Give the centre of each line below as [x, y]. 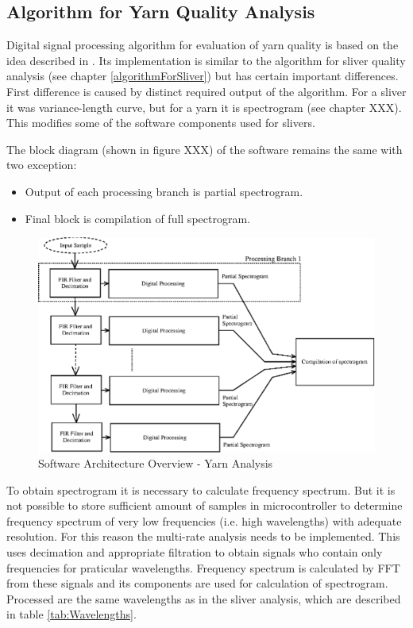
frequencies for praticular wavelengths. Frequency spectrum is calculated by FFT [203, 567]
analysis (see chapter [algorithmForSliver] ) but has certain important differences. [203, 76]
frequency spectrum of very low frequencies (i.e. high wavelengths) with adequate [204, 520]
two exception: [42, 165]
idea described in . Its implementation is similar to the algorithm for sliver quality [206, 60]
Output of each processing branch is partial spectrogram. [164, 191]
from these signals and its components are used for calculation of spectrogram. [197, 583]
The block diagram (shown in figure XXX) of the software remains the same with [205, 149]
